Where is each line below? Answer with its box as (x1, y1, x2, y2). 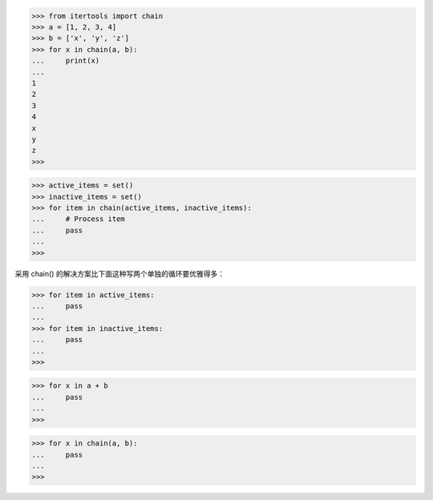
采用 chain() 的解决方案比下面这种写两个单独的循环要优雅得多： (14, 268, 225, 278)
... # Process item (31, 215, 126, 224)
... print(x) (31, 56, 100, 66)
